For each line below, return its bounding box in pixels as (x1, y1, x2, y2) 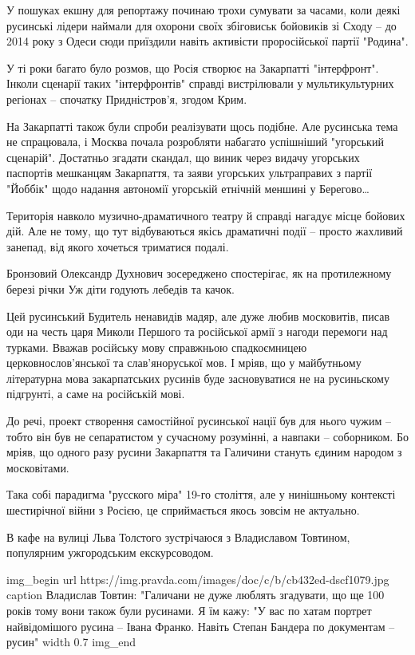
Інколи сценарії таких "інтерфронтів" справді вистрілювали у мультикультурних (6, 75, 394, 92)
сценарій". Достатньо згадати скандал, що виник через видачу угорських (6, 148, 360, 165)
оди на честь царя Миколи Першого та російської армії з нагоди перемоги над (6, 323, 388, 340)
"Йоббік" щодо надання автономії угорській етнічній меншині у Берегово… (6, 180, 370, 196)
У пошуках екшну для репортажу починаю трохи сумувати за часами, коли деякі (6, 2, 401, 18)
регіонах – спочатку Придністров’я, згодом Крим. (6, 90, 247, 107)
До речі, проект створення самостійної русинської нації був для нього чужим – (6, 412, 391, 429)
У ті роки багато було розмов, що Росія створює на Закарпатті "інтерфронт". (6, 59, 379, 76)
